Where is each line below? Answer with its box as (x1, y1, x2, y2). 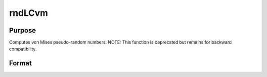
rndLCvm (9, 7, 48, 18)
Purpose (9, 26, 36, 35)
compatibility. (9, 46, 37, 52)
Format (9, 59, 32, 68)
